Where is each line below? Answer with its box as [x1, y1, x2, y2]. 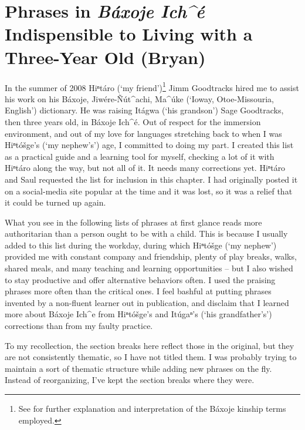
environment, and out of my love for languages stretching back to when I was [5, 127, 282, 139]
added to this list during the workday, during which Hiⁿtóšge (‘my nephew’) [5, 238, 277, 251]
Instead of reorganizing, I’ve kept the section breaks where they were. [5, 374, 255, 386]
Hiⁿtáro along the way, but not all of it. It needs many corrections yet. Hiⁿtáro [5, 162, 286, 174]
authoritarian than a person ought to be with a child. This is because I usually [5, 227, 288, 240]
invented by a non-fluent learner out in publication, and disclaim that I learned [5, 296, 289, 308]
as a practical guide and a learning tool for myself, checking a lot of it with [5, 150, 274, 162]
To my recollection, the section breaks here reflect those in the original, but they [5, 339, 294, 351]
